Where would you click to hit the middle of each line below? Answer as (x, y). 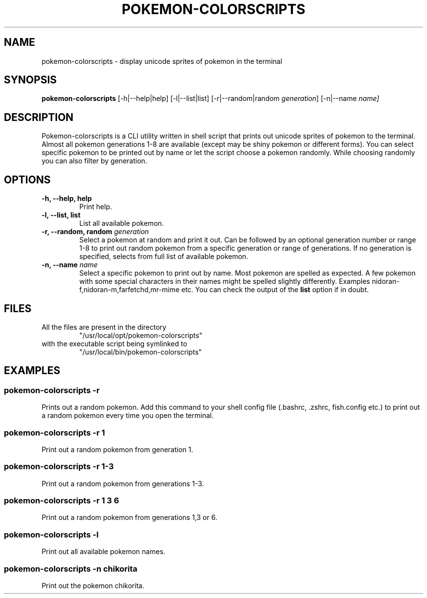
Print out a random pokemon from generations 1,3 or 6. (129, 518)
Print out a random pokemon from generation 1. (117, 449)
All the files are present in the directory (104, 327)
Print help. (96, 207)
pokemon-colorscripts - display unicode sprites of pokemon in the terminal (162, 61)
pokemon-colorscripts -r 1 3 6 (62, 501)
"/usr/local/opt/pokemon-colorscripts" (141, 335)
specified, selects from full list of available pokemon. (164, 257)
